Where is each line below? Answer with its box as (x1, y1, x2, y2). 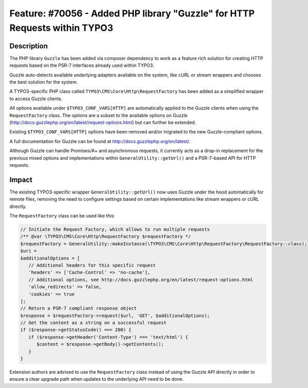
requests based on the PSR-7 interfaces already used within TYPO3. (9, 62, 154, 69)
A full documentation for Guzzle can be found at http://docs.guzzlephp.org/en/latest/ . (9, 138, 191, 144)
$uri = (20, 248, 37, 254)
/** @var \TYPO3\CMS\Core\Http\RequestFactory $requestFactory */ (20, 234, 191, 240)
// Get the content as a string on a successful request (20, 320, 167, 326)
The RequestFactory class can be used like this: (9, 213, 115, 219)
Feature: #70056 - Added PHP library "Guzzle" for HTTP (9, 8, 255, 19)
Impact (9, 175, 33, 184)
